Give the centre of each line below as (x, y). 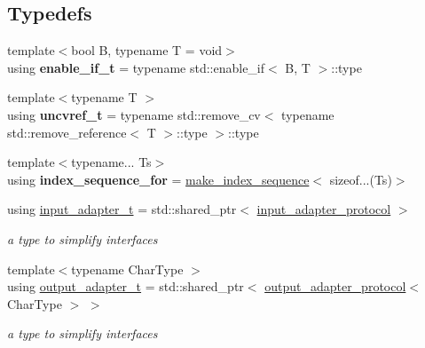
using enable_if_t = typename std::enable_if (136, 67)
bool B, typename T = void (147, 50)
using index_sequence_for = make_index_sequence (158, 179)
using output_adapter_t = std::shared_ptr (126, 286)
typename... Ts (111, 162)
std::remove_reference (67, 132)
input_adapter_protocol (324, 209)
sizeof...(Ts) (361, 179)
